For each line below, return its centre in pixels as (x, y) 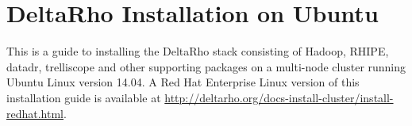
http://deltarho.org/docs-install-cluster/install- (279, 97)
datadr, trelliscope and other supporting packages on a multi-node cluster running (206, 66)
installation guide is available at (84, 97)
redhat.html (35, 113)
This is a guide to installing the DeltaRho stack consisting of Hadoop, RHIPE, (198, 51)
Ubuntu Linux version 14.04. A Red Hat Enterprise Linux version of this (183, 82)
